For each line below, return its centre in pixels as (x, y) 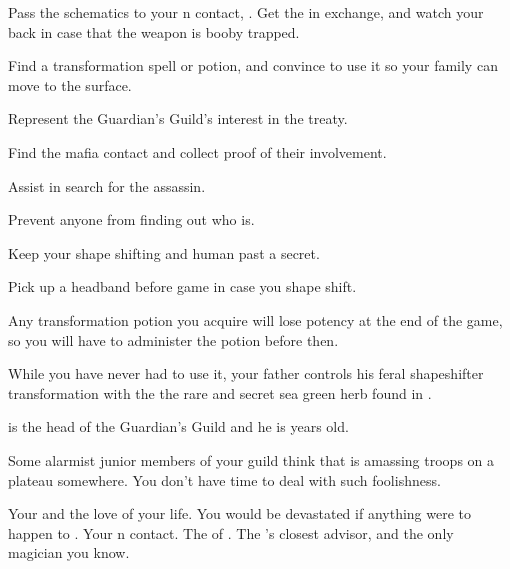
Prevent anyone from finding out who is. (131, 219)
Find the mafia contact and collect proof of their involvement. (197, 151)
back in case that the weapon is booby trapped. (154, 31)
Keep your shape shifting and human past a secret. (164, 252)
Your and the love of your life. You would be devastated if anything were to (239, 513)
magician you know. (69, 552)
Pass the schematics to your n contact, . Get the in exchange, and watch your (246, 12)
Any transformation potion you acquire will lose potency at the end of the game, (255, 319)
